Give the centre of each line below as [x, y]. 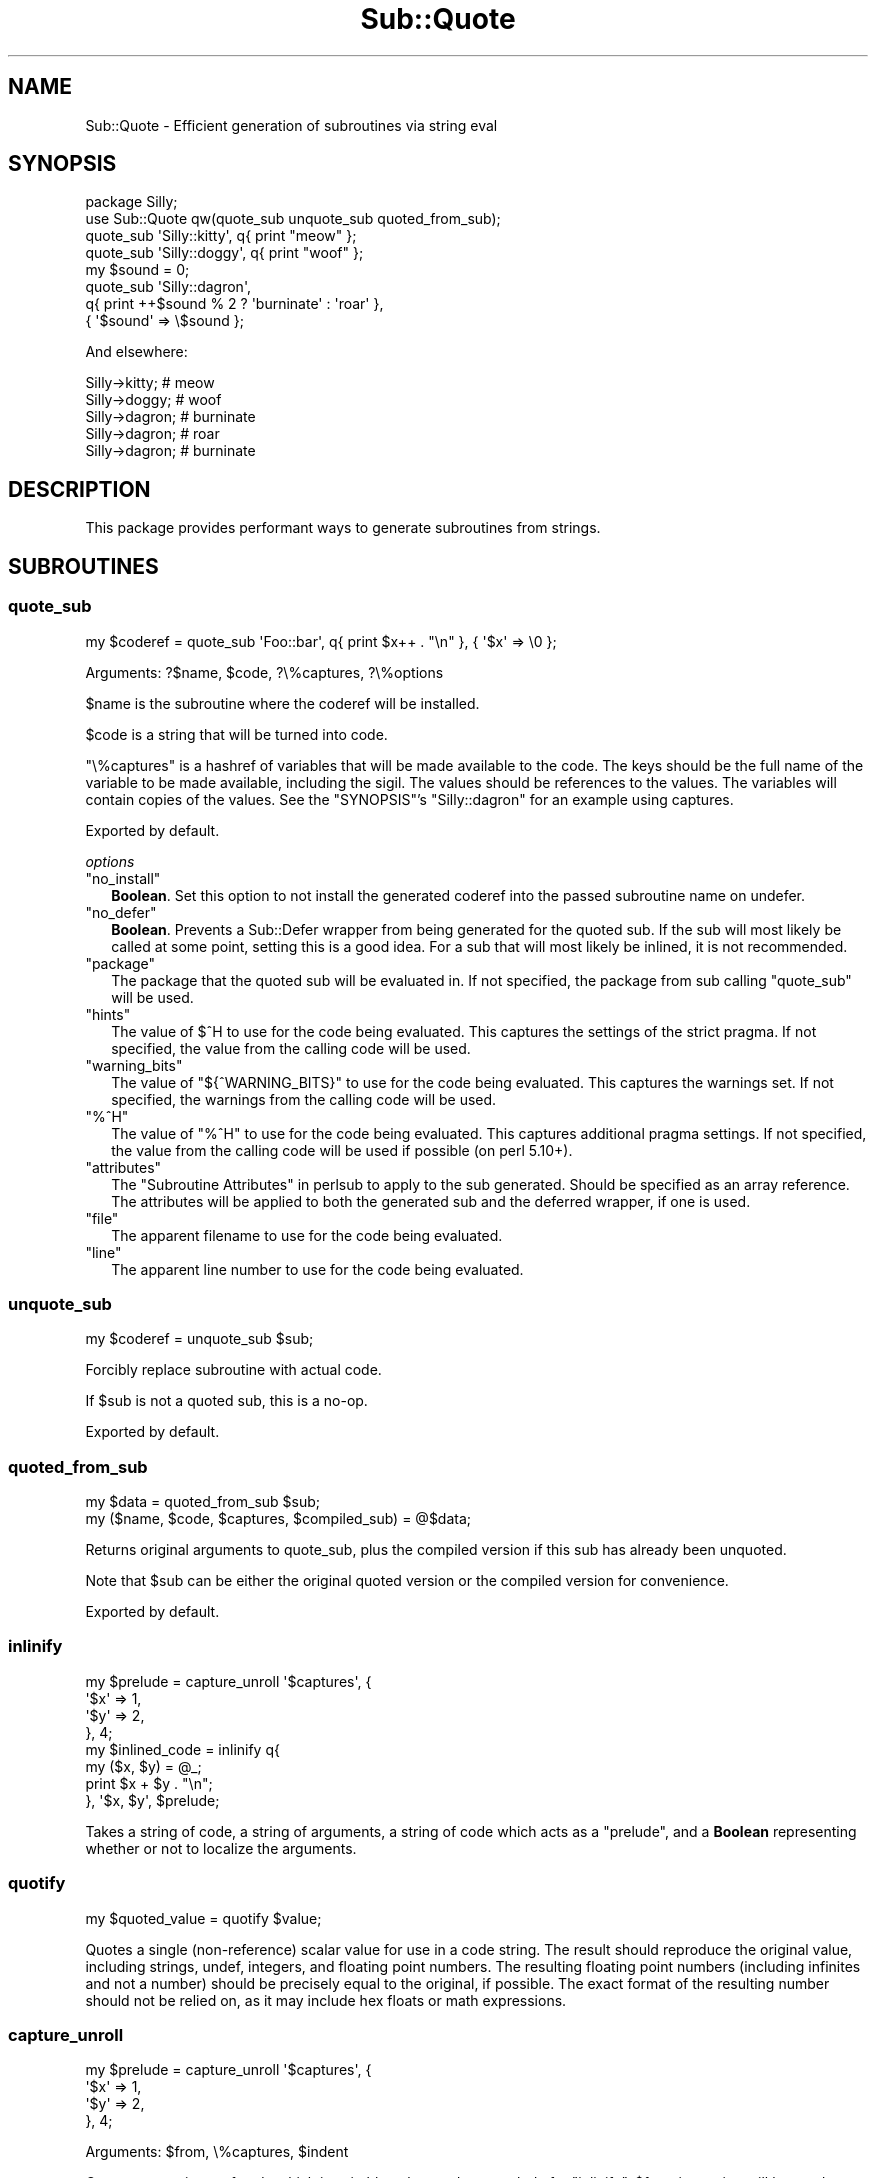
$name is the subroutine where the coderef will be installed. [282, 703]
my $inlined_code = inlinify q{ [182, 1749]
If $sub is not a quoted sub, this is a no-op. [226, 1401]
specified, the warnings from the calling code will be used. [304, 1099]
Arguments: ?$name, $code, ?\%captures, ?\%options [264, 672]
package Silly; [131, 202]
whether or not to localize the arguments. [221, 1848]
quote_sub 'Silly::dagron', [168, 287]
